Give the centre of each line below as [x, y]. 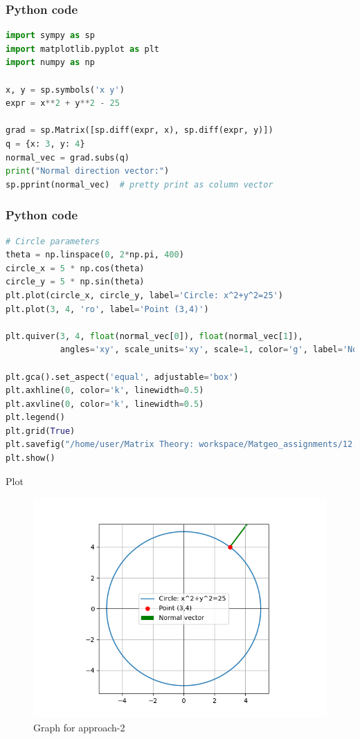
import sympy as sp [50, 36]
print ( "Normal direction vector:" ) [88, 171]
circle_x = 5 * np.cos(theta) [75, 268]
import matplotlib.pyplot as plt [82, 49]
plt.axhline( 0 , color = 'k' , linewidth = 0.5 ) [105, 391]
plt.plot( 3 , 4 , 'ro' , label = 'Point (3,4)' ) [107, 309]
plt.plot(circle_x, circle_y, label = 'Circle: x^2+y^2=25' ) [144, 295]
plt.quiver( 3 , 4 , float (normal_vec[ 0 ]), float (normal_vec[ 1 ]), [154, 336]
